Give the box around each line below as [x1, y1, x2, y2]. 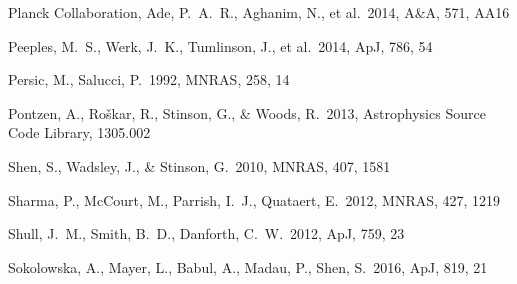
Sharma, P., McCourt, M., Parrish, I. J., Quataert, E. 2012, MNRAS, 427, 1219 [8, 189, 501, 210]
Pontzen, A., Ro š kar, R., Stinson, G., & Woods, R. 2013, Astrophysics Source [8, 102, 486, 123]
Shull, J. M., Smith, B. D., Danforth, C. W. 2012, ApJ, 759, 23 [8, 223, 405, 244]
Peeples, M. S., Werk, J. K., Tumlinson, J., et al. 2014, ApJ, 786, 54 [8, 35, 433, 56]
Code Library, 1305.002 [8, 122, 151, 143]
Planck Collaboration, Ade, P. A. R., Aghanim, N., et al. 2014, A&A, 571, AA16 [8, 2, 510, 22]
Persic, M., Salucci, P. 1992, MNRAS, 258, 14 [8, 69, 290, 90]
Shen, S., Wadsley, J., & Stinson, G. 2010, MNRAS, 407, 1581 [8, 155, 391, 176]
